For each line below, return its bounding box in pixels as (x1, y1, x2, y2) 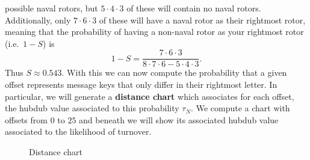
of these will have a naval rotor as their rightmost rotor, (99, 13, 306, 26)
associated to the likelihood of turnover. (5, 125, 152, 138)
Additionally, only (5, 13, 71, 26)
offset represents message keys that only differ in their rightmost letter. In (5, 78, 277, 91)
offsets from (5, 113, 48, 126)
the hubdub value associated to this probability (5, 102, 179, 114)
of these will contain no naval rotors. (126, 2, 261, 14)
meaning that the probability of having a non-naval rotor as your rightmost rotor (5, 25, 304, 38)
